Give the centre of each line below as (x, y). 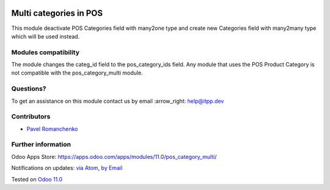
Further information (41, 145)
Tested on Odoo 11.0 (37, 179)
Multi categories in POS (57, 13)
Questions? (29, 89)
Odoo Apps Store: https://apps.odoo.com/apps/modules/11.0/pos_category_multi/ (114, 156)
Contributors (31, 117)
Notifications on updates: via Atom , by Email (67, 168)
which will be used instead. (46, 36)
